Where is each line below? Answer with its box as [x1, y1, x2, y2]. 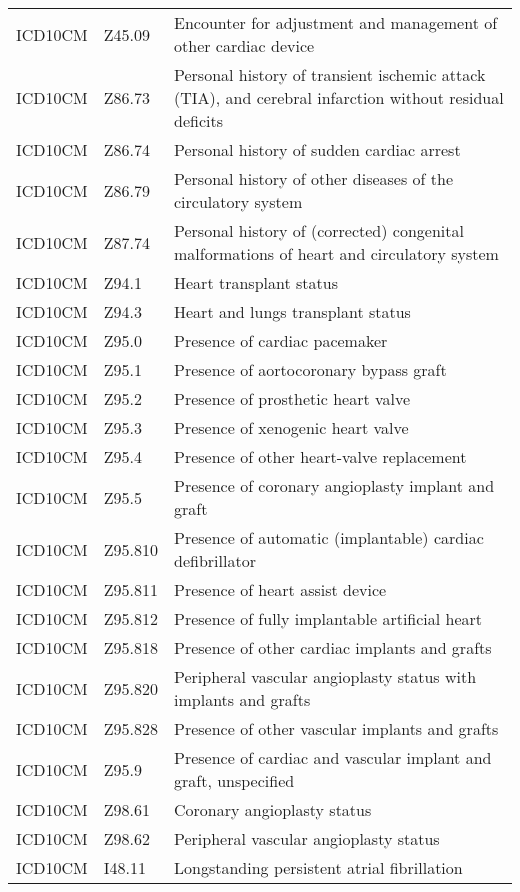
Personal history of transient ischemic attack [174, 63, 486, 86]
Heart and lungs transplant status [174, 300, 411, 323]
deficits [174, 109, 223, 132]
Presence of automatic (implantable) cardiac [174, 526, 484, 549]
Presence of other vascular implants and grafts [174, 717, 499, 740]
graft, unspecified [174, 769, 295, 792]
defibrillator [174, 549, 256, 572]
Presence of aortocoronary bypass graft [174, 358, 447, 381]
